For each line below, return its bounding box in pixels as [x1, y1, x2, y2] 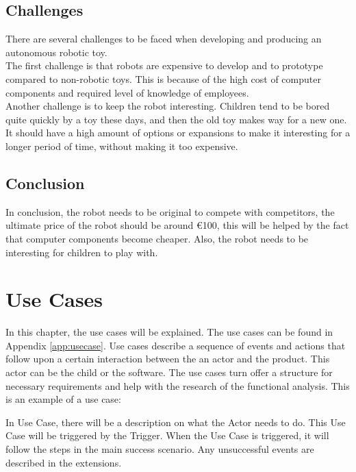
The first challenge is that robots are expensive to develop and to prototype [5, 58, 323, 73]
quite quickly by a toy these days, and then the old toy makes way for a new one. [5, 112, 347, 126]
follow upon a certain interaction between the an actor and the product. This [5, 351, 330, 366]
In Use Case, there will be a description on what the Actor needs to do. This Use [5, 414, 346, 429]
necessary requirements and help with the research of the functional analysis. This [5, 378, 350, 393]
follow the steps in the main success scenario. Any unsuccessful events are [5, 442, 314, 456]
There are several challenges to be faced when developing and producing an [5, 32, 322, 46]
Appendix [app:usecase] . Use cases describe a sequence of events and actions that [5, 338, 346, 352]
